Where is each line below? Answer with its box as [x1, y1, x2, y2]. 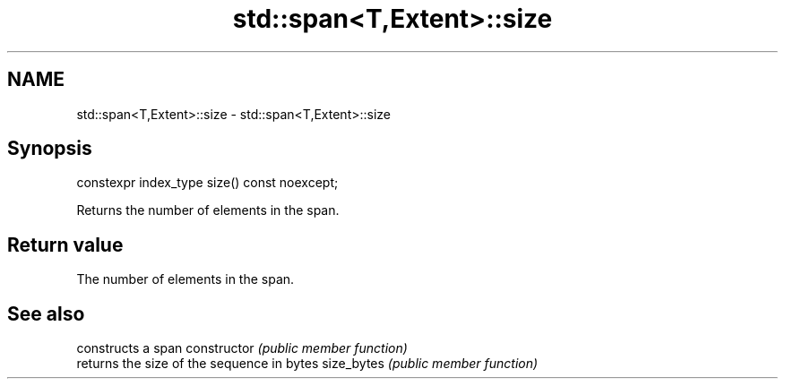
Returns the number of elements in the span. [76, 202, 340, 219]
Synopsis [7, 137, 92, 160]
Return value [7, 233, 124, 256]
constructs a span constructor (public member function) [76, 340, 408, 356]
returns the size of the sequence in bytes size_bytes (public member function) [76, 356, 539, 372]
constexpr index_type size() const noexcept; [76, 175, 339, 191]
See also [7, 302, 85, 325]
